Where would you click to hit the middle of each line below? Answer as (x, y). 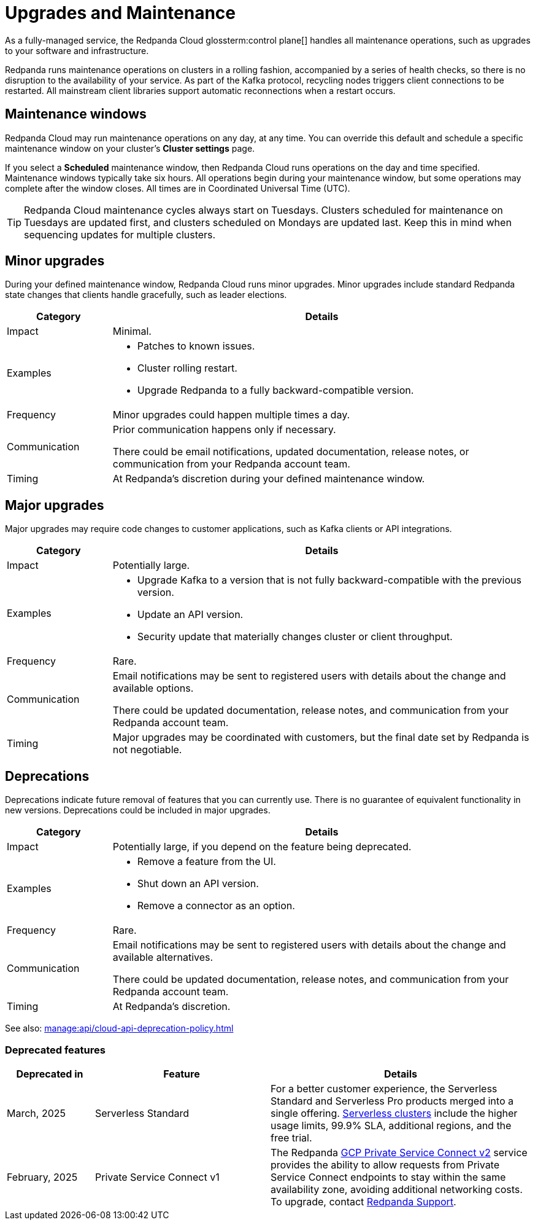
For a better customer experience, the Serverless (384, 1088)
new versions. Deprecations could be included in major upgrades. (138, 810)
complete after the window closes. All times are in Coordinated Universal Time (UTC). (178, 188)
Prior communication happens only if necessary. (224, 430)
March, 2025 (37, 1113)
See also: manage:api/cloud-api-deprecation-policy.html (119, 1028)
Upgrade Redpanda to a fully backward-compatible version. (275, 390)
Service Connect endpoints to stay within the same (388, 1177)
